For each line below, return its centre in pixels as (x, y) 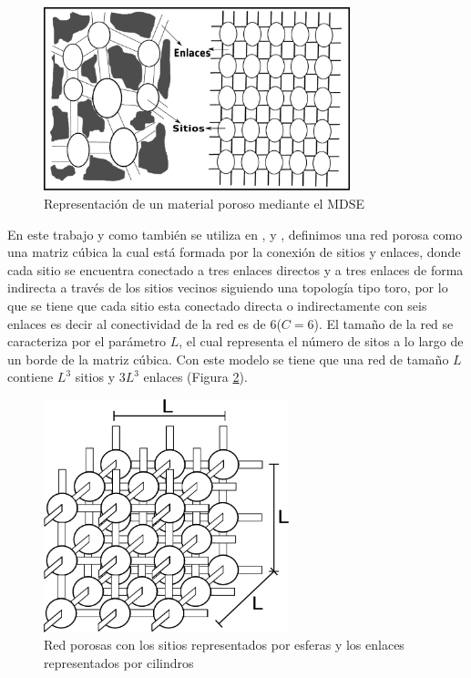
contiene (31, 377)
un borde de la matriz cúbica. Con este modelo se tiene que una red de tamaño (228, 359)
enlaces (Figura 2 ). (195, 377)
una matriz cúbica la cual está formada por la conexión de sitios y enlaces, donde (234, 252)
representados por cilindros (119, 662)
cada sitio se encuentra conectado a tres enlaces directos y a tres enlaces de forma (235, 269)
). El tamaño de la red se (384, 323)
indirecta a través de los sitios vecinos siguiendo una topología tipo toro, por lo (228, 288)
